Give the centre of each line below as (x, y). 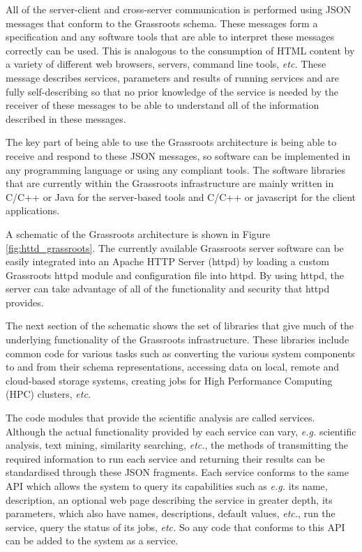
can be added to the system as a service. (92, 540)
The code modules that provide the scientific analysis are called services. (160, 418)
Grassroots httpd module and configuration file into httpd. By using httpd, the (175, 275)
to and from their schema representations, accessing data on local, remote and (173, 367)
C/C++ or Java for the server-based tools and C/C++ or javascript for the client (181, 196)
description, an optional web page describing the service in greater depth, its (169, 499)
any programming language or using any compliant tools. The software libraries (176, 169)
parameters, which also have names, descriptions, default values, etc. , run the (171, 513)
